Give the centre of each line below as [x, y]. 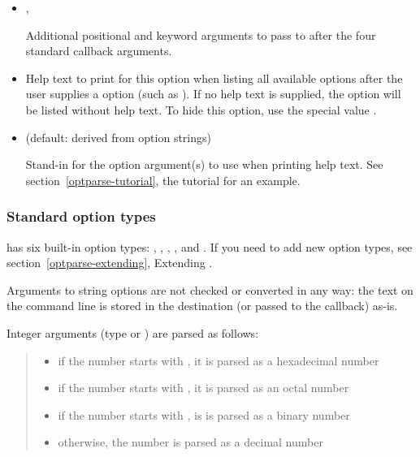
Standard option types [81, 216]
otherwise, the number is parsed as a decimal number [191, 442]
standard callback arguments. [99, 51]
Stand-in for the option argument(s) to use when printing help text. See [204, 164]
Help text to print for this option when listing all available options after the [214, 78]
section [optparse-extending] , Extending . [110, 263]
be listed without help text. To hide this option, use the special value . [201, 109]
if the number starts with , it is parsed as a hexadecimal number [219, 360]
